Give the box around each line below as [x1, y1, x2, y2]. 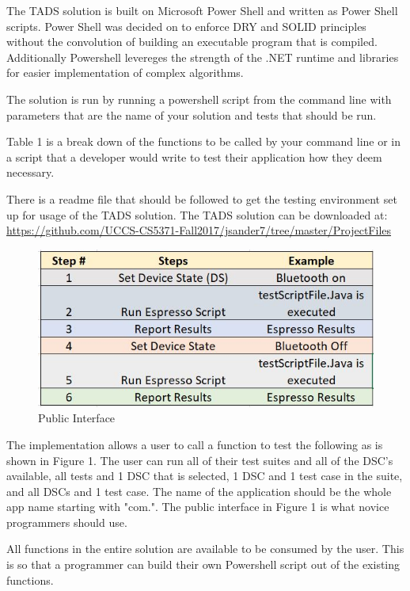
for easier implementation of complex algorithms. [6, 64, 244, 81]
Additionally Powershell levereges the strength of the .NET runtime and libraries [6, 48, 399, 65]
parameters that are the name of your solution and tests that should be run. [6, 106, 377, 123]
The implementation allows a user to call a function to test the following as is [6, 436, 383, 452]
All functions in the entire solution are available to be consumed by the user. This [6, 540, 404, 557]
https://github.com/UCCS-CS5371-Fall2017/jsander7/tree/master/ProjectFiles [6, 222, 392, 238]
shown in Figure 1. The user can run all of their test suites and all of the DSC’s [6, 452, 393, 468]
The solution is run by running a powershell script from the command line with [6, 90, 392, 107]
